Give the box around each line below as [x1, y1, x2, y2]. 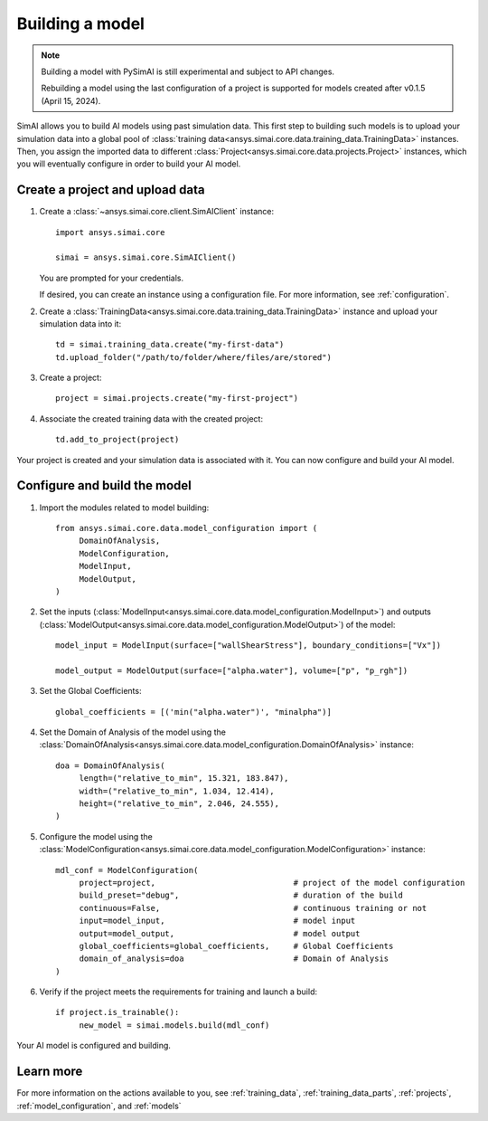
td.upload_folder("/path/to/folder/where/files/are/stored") [55, 352, 332, 362]
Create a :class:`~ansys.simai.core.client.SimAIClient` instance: [39, 206, 275, 217]
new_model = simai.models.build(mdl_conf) [79, 1020, 270, 1031]
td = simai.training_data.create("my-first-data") [55, 339, 285, 350]
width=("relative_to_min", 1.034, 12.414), [79, 785, 275, 796]
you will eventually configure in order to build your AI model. [16, 158, 241, 169]
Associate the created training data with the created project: [39, 413, 264, 424]
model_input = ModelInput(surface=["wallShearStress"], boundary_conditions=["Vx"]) [55, 641, 442, 651]
